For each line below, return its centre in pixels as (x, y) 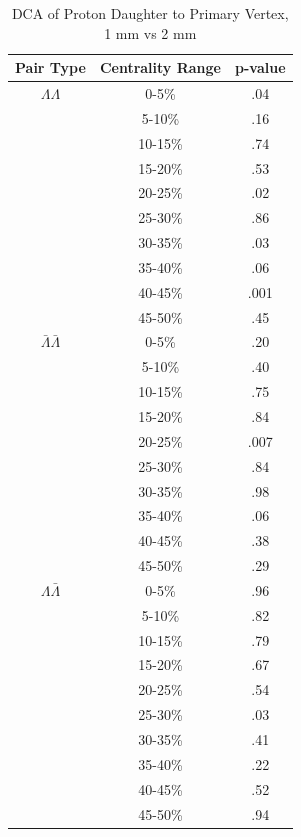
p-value (260, 67)
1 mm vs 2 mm (150, 32)
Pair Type (50, 67)
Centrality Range (160, 67)
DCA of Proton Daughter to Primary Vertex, (150, 13)
